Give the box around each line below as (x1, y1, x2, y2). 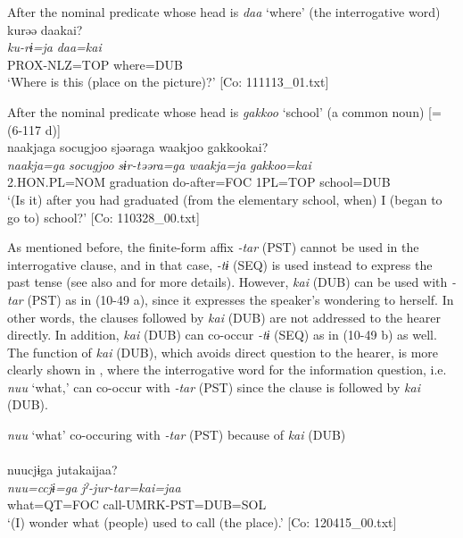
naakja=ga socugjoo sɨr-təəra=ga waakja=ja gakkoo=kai (7, 155, 311, 173)
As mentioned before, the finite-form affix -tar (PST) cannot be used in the (7, 238, 419, 256)
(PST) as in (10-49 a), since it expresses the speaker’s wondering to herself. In (27, 290, 454, 308)
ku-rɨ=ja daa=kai (7, 38, 102, 56)
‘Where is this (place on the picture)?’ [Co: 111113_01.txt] (7, 72, 329, 91)
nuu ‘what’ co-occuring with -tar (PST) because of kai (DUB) (7, 425, 346, 444)
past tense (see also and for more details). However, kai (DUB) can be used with (7, 273, 448, 291)
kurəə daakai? (7, 20, 83, 38)
